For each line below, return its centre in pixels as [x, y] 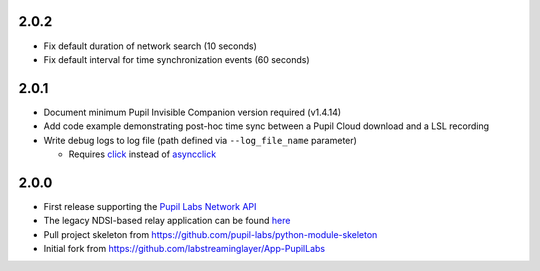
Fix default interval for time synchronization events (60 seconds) [176, 59]
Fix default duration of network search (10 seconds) [150, 46]
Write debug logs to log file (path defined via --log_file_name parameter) [200, 140]
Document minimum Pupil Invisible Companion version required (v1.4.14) [192, 112]
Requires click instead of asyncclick [142, 154]
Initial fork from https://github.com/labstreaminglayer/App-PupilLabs [184, 249]
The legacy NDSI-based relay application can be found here [167, 221]
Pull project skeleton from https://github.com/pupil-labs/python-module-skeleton [210, 234]
